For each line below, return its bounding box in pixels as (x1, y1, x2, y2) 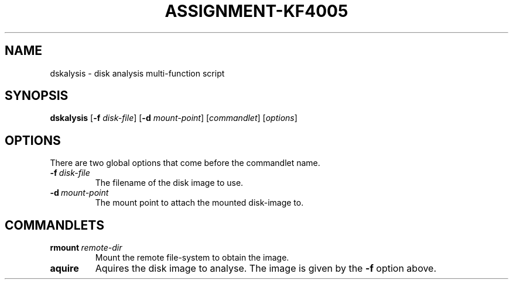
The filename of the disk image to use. (95, 178, 244, 188)
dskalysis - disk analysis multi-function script (50, 68, 225, 78)
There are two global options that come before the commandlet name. (50, 158, 320, 168)
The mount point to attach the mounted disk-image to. (95, 198, 304, 208)
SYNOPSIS (5, 88, 69, 103)
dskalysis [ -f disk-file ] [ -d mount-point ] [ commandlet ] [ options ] (50, 113, 297, 123)
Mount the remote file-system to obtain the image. (95, 252, 289, 263)
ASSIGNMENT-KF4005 (165, 1, 348, 21)
